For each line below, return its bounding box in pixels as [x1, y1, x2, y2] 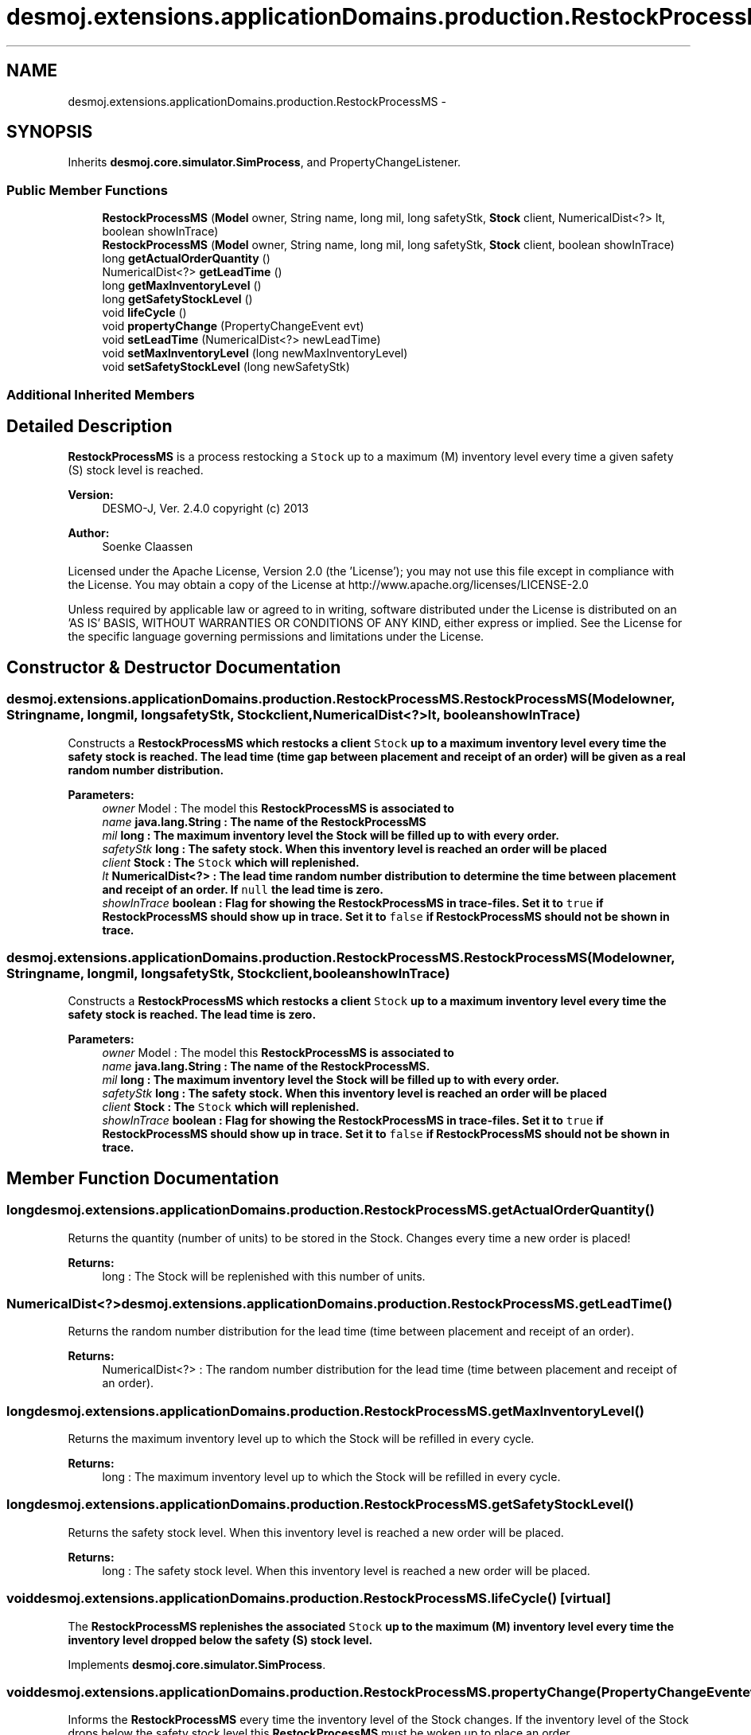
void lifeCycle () [102, 306, 187, 320]
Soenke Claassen [102, 540, 193, 554]
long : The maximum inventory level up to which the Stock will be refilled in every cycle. [102, 1470, 561, 1484]
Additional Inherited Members [6, 386, 195, 403]
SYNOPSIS [6, 122, 93, 142]
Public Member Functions [6, 181, 168, 198]
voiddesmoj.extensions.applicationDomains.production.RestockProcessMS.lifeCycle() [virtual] [6, 1590, 611, 1607]
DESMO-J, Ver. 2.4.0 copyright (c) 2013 [102, 501, 309, 516]
